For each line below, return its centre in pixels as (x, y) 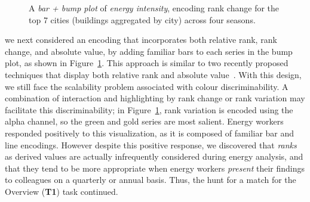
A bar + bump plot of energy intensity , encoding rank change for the (154, 8)
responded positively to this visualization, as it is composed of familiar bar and (150, 133)
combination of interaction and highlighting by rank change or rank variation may (155, 98)
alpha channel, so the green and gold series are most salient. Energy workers (144, 121)
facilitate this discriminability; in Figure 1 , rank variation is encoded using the (149, 109)
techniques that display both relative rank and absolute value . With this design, (153, 74)
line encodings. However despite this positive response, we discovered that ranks (151, 144)
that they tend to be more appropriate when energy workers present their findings (155, 168)
